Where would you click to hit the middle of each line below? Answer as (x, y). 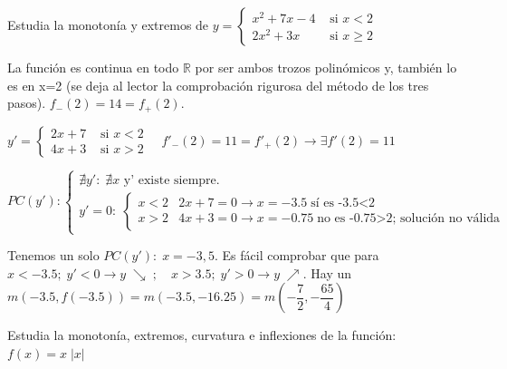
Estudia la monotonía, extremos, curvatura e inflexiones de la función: (202, 335)
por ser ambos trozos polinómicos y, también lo (326, 67)
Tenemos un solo (53, 255)
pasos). (27, 103)
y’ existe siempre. (172, 180)
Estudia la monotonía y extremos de (108, 24)
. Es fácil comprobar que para (297, 255)
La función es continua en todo (93, 67)
